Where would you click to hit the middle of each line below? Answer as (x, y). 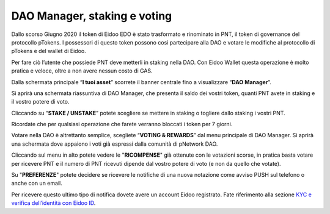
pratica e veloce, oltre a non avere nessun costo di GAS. (82, 71)
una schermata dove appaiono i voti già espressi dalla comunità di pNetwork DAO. (115, 144)
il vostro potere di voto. (40, 102)
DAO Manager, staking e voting (92, 16)
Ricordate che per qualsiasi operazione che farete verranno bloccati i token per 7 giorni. (122, 124)
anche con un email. (37, 184)
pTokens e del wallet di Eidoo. (49, 51)
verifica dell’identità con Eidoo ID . (53, 203)
